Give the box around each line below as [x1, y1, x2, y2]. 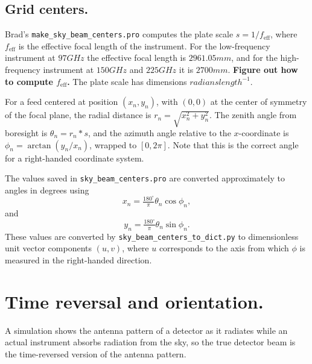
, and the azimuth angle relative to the [88, 126, 231, 139]
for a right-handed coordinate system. [5, 151, 144, 164]
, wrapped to [89, 138, 137, 151]
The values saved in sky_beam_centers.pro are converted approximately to [5, 172, 285, 184]
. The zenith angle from [209, 108, 297, 121]
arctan [27, 141, 51, 150]
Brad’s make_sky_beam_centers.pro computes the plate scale [5, 28, 234, 40]
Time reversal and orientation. [5, 289, 264, 313]
